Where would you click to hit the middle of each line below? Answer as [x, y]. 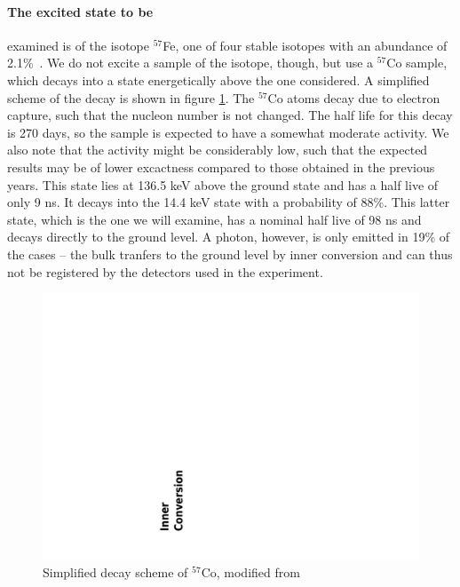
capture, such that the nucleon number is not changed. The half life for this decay [230, 115]
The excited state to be [80, 11]
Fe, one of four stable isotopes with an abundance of [305, 45]
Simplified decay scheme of [115, 572]
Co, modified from [250, 572]
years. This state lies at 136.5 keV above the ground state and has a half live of [223, 184]
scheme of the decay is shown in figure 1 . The [131, 97]
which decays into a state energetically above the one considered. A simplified [218, 79]
